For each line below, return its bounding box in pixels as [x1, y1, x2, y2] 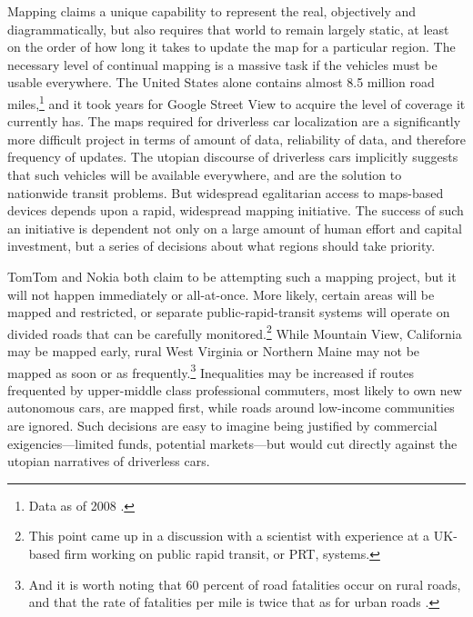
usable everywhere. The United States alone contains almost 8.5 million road [7, 73, 435, 92]
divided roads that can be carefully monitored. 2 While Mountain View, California [7, 321, 462, 343]
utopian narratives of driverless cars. [7, 452, 210, 471]
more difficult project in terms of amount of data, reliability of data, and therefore [7, 129, 466, 148]
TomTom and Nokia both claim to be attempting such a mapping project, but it [7, 266, 457, 285]
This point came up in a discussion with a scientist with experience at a [28, 526, 430, 545]
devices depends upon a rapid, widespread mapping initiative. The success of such [7, 201, 464, 220]
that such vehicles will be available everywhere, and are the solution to [7, 165, 402, 184]
